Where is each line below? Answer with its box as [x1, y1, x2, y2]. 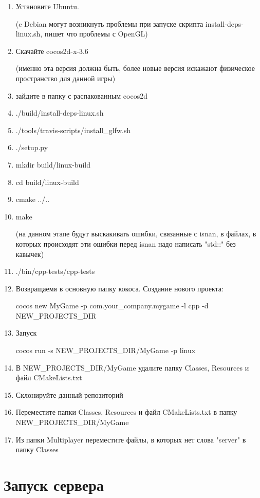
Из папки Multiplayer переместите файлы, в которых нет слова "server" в [15, 434, 246, 445]
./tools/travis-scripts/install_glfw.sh [15, 124, 131, 135]
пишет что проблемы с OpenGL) [44, 28, 148, 39]
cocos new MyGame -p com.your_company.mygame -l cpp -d [15, 300, 209, 311]
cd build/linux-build [15, 176, 79, 187]
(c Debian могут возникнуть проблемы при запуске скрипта [15, 18, 203, 29]
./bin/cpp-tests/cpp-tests [15, 266, 95, 276]
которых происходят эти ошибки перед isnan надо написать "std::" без [15, 238, 236, 249]
